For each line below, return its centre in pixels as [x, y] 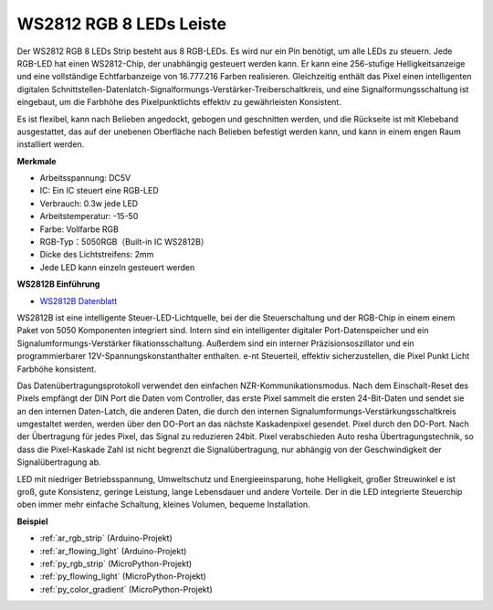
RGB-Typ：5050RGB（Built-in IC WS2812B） [124, 242]
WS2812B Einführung [58, 284]
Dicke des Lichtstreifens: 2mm [97, 255]
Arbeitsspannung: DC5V [85, 178]
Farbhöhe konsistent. [57, 369]
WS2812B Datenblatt [79, 300]
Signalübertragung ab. [59, 462]
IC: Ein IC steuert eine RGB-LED [99, 191]
